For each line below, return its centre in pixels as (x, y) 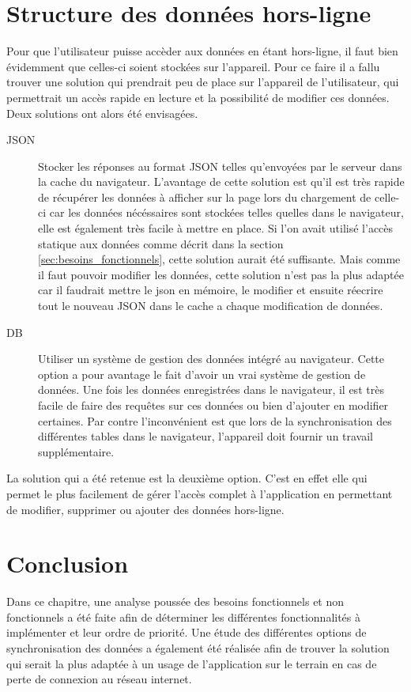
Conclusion (68, 563)
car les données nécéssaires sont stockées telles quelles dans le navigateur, (226, 212)
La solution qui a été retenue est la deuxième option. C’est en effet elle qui (187, 478)
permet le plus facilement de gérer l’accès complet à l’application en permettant (200, 493)
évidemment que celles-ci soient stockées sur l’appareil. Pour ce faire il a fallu (193, 66)
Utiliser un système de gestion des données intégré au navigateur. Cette (211, 359)
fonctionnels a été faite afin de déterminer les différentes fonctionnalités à (184, 616)
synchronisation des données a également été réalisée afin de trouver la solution (198, 648)
